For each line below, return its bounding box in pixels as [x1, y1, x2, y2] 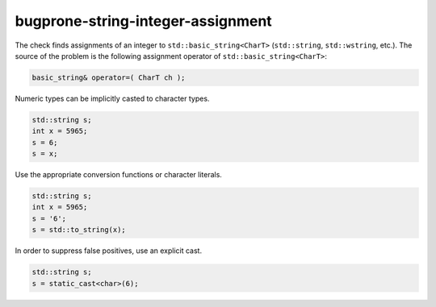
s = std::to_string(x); [31, 226, 127, 234]
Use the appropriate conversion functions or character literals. [15, 170, 222, 180]
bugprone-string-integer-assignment [15, 12, 272, 30]
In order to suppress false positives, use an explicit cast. [15, 246, 202, 255]
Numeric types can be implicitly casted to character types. [15, 93, 210, 103]
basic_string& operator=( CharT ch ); [31, 73, 186, 82]
